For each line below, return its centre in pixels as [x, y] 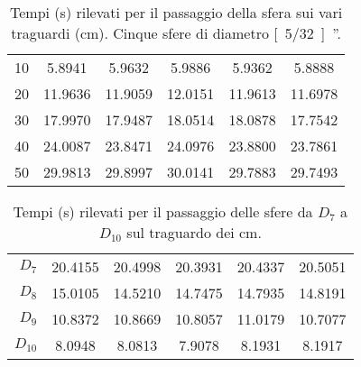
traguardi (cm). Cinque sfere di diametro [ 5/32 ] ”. [176, 33]
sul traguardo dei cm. [194, 232]
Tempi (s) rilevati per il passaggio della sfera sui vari [176, 12]
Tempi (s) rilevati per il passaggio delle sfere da [163, 211]
